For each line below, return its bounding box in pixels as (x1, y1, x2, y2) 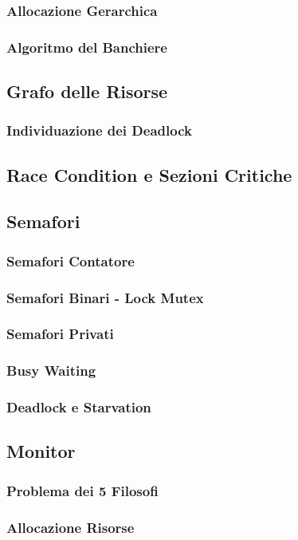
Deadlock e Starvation (6, 397, 151, 417)
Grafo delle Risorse (6, 79, 168, 104)
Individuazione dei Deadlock (6, 120, 192, 140)
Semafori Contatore (6, 250, 135, 270)
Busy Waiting (6, 361, 96, 380)
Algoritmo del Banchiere (6, 37, 167, 57)
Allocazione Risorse (6, 517, 135, 537)
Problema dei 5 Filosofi (6, 480, 159, 500)
